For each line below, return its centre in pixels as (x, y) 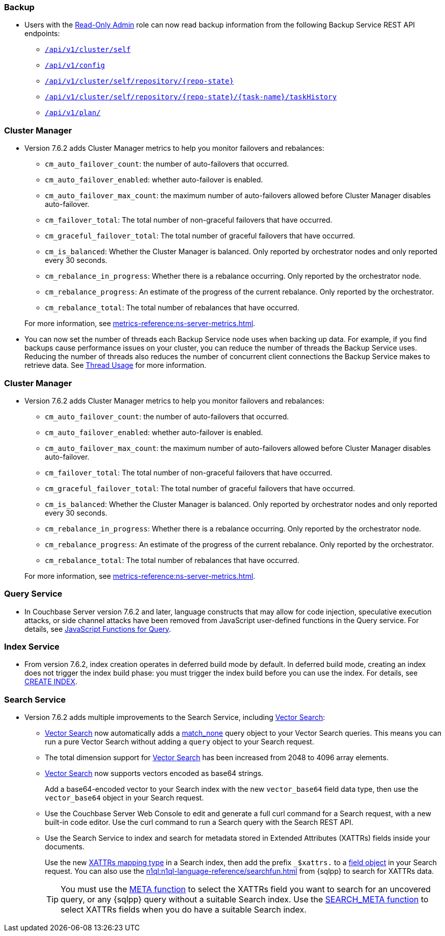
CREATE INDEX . (51, 682)
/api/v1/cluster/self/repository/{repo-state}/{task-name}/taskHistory (191, 97)
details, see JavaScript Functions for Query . (98, 629)
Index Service (32, 647)
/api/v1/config (75, 65)
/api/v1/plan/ (73, 113)
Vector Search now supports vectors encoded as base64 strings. (154, 773)
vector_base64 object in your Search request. (124, 798)
